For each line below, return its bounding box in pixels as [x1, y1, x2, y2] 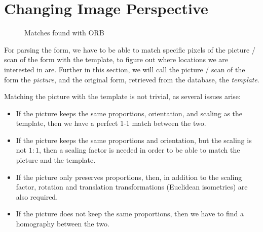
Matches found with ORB [24, 27, 104, 38]
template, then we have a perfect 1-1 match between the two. [16, 118, 206, 128]
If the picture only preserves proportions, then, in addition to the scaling [16, 171, 242, 182]
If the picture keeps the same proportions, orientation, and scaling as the [16, 108, 243, 118]
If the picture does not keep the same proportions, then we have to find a [16, 208, 244, 219]
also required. [16, 191, 58, 202]
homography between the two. [16, 218, 109, 229]
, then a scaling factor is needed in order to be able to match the [39, 145, 240, 155]
